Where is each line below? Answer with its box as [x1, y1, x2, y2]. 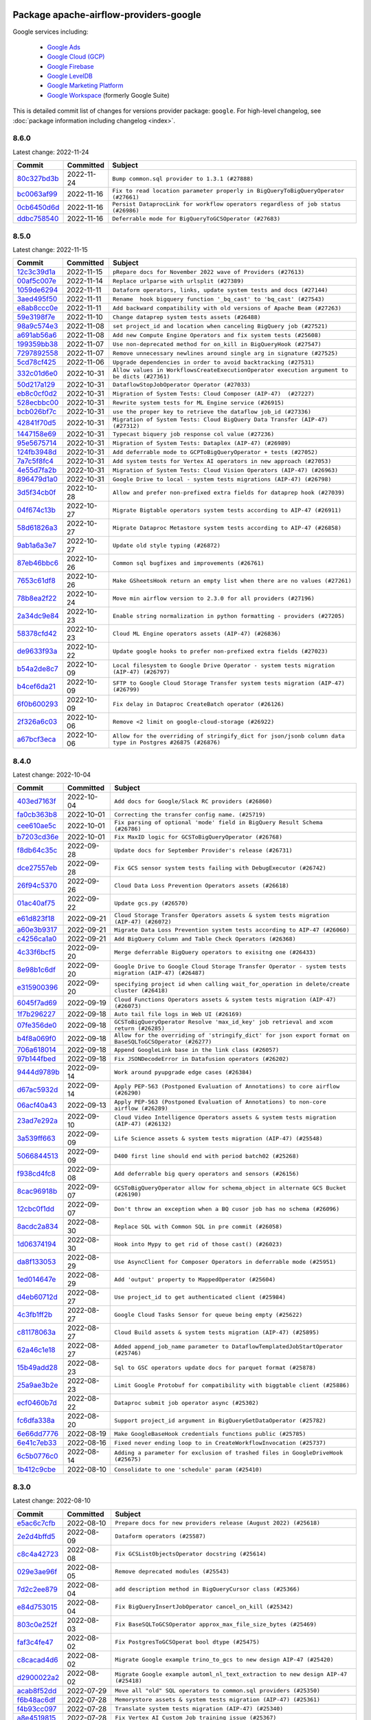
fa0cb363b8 [16, 810, 58, 819]
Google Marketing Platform [47, 81, 124, 89]
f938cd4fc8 [16, 1169, 56, 1179]
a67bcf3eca [16, 735, 56, 744]
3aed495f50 [16, 294, 58, 304]
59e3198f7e [16, 312, 56, 322]
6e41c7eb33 [16, 1438, 57, 1448]
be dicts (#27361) [112, 373, 170, 380]
